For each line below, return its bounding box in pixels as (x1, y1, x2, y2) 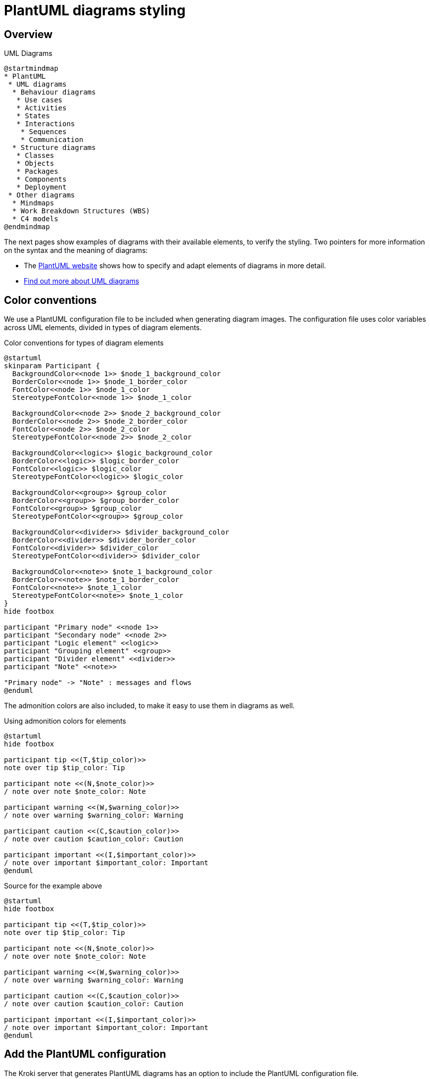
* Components (16, 175, 67, 184)
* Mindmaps (12, 199, 54, 207)
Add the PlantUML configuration (4, 1048, 166, 1061)
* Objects (16, 159, 54, 168)
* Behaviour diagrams (12, 88, 96, 97)
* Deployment (16, 183, 67, 192)
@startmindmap (4, 64, 58, 73)
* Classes (16, 151, 54, 160)
